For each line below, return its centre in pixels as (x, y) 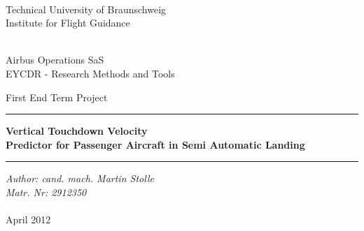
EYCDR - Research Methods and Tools (90, 73)
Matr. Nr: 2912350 (46, 192)
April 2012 (28, 219)
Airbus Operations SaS (55, 60)
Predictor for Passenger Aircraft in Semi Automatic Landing (155, 144)
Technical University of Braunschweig (86, 9)
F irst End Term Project (57, 97)
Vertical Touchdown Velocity (77, 131)
